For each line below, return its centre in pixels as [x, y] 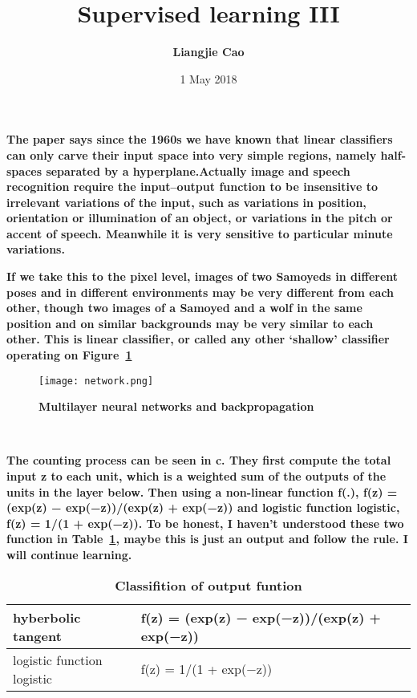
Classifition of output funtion [208, 585]
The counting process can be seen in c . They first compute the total [199, 460]
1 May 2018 [208, 78]
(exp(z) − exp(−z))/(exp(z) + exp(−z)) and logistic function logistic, [203, 507]
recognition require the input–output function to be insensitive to [192, 187]
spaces [24, 170]
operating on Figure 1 [69, 355]
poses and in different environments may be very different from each [200, 292]
